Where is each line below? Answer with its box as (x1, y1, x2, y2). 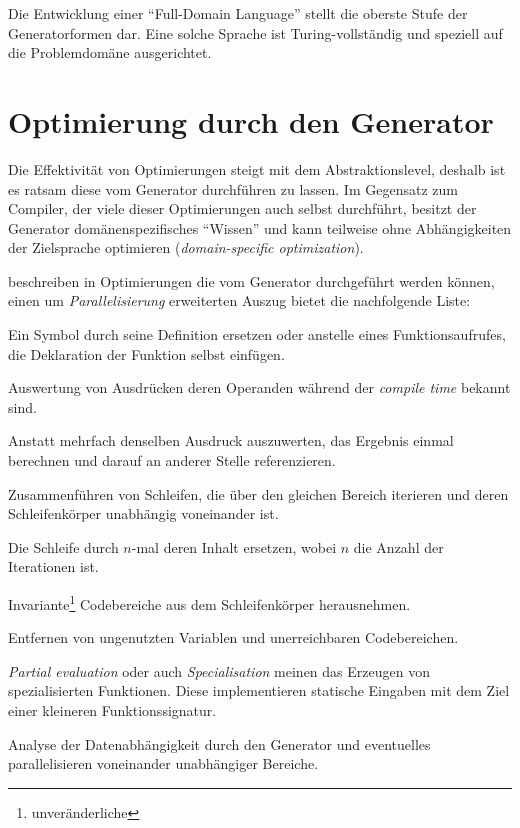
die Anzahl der (353, 536, 444, 557)
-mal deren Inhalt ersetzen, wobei (131, 536, 337, 557)
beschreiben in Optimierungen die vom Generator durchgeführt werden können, (8, 270, 495, 291)
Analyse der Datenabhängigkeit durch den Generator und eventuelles (8, 733, 431, 754)
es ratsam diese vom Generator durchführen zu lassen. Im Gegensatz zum (8, 178, 458, 199)
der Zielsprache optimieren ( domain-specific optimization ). (8, 237, 364, 258)
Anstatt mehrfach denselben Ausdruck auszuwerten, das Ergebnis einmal (8, 430, 454, 451)
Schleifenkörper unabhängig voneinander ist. (8, 503, 279, 524)
